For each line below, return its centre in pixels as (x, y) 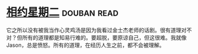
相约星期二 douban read (62, 12)
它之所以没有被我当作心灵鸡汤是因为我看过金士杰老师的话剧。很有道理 (94, 30)
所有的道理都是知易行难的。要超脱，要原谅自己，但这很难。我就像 (104, 37)
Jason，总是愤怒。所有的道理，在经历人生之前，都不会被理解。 (85, 45)
